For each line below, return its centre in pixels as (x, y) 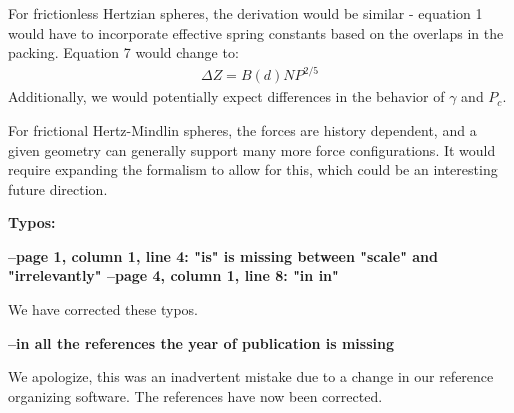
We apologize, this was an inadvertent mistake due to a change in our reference (251, 376)
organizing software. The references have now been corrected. (195, 395)
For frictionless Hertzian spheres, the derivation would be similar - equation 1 (245, 13)
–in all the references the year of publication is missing (201, 342)
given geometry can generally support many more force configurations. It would (252, 149)
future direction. (58, 188)
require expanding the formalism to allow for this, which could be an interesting (253, 169)
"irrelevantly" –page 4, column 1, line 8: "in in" (173, 275)
